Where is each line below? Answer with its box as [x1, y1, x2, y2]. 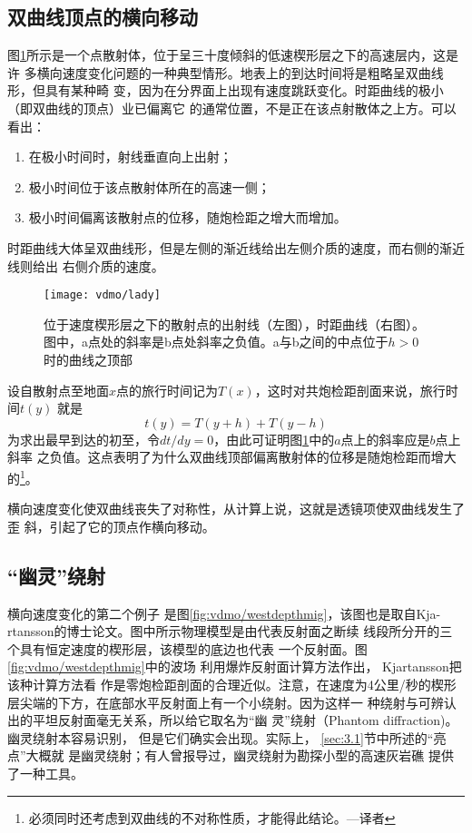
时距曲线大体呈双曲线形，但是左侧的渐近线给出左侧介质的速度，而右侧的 [7, 238, 439, 257]
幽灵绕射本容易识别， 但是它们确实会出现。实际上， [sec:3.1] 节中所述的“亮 [7, 728, 447, 747]
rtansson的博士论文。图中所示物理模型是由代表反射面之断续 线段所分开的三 [7, 622, 453, 641]
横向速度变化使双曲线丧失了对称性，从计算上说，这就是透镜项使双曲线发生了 [7, 499, 465, 518]
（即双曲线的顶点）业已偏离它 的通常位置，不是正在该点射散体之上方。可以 [7, 98, 457, 117]
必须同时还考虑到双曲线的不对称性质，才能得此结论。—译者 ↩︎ [28, 808, 396, 827]
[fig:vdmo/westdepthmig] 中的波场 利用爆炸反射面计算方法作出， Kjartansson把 [7, 657, 462, 676]
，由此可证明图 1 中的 [213, 429, 335, 448]
